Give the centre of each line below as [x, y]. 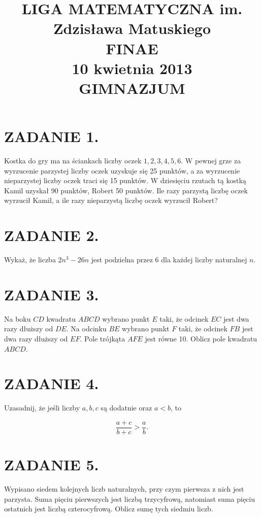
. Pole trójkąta [103, 339]
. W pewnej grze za [211, 161]
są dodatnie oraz [126, 408]
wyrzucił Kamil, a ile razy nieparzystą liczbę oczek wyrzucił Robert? [111, 200]
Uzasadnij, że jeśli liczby [42, 408]
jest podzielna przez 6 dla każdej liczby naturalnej [169, 260]
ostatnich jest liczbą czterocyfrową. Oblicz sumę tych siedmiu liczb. [109, 509]
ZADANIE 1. [52, 136]
